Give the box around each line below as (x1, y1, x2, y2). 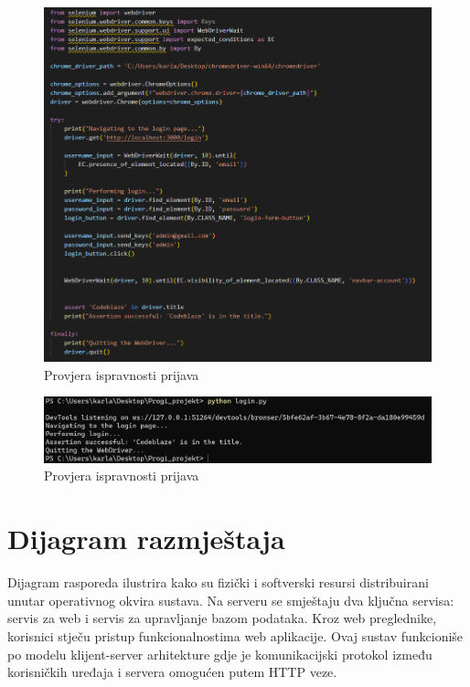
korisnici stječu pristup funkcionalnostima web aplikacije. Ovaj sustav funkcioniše (7, 626, 464, 645)
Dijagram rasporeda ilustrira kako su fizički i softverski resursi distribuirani (7, 573, 429, 592)
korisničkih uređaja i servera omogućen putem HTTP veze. (7, 662, 337, 682)
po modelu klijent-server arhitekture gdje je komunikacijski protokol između (7, 644, 433, 663)
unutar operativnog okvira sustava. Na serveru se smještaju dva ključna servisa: (7, 590, 454, 609)
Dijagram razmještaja (7, 520, 285, 557)
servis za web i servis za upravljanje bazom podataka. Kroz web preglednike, (7, 608, 437, 628)
